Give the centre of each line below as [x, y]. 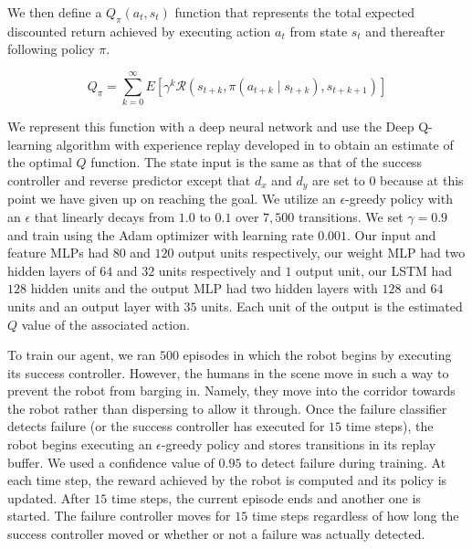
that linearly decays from [105, 216]
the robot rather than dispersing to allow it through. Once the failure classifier [227, 408]
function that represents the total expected [294, 12]
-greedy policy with [399, 199]
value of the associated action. [105, 324]
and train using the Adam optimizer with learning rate [161, 234]
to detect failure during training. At [346, 462]
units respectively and [220, 270]
